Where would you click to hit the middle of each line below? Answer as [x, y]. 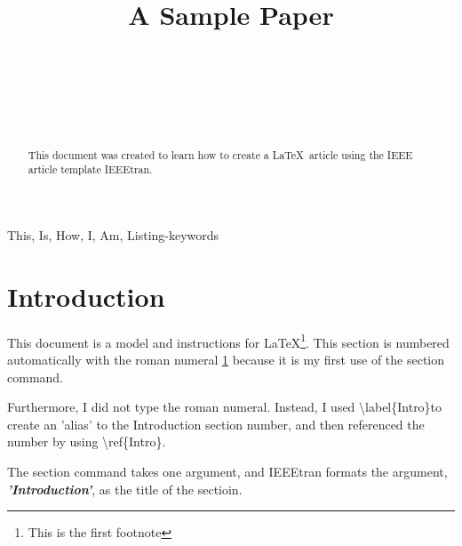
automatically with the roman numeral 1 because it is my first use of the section [226, 359]
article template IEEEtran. [90, 169]
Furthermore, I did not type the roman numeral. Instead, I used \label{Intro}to [225, 407]
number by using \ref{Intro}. [87, 442]
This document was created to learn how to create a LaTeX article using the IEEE [220, 154]
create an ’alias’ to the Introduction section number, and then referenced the [216, 424]
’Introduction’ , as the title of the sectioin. [125, 489]
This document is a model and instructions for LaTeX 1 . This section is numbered [228, 341]
